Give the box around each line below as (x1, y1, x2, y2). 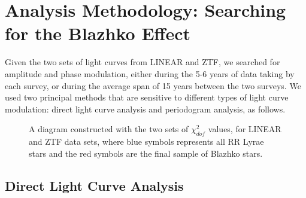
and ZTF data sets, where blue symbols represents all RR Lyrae (29, 135, 264, 148)
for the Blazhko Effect (5, 21, 190, 45)
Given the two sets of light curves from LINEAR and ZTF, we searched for (5, 56, 280, 68)
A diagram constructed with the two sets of (29, 123, 189, 135)
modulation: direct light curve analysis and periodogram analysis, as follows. (5, 102, 286, 115)
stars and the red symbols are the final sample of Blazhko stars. (29, 147, 263, 159)
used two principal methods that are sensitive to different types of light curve (5, 91, 289, 103)
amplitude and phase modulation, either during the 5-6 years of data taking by (5, 67, 295, 80)
